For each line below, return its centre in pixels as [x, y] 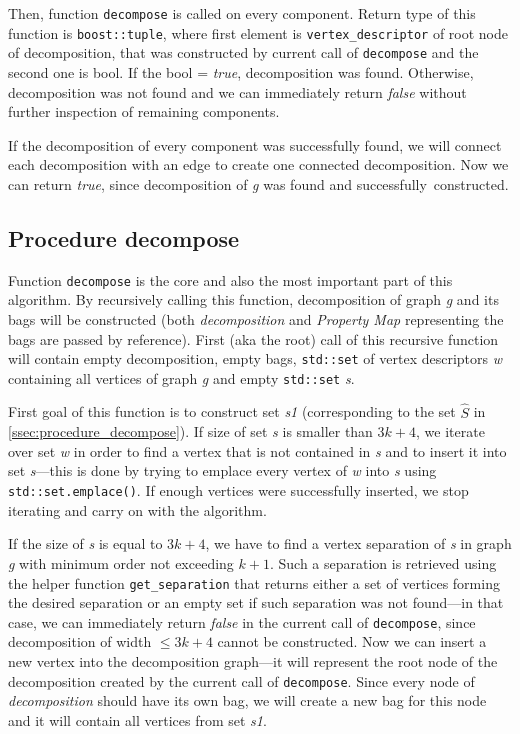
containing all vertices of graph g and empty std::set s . [181, 377]
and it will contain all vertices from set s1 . [137, 719]
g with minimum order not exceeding [121, 562]
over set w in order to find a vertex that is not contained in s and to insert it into [257, 450]
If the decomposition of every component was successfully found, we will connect [255, 144]
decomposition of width [80, 641]
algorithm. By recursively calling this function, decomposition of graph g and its [253, 299]
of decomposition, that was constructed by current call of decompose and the [243, 52]
